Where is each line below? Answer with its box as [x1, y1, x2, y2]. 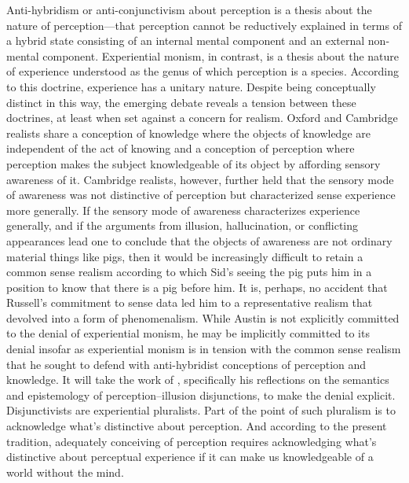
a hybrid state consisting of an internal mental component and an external [6, 32, 365, 49]
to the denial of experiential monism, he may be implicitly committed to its [6, 325, 370, 341]
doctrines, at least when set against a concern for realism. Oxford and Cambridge [6, 109, 398, 126]
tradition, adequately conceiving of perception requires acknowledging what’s [6, 433, 377, 449]
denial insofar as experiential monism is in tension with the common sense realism [6, 341, 401, 357]
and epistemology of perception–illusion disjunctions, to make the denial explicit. [6, 386, 396, 403]
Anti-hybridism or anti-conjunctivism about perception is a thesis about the [6, 2, 372, 17]
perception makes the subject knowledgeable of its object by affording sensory [6, 155, 381, 171]
